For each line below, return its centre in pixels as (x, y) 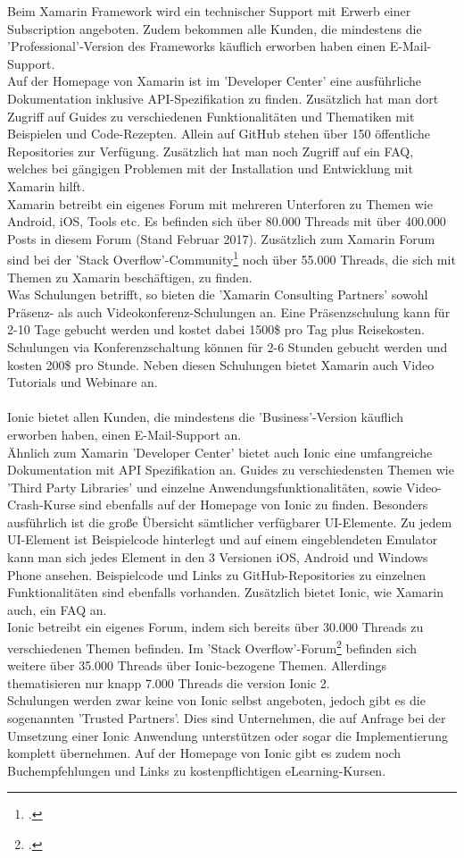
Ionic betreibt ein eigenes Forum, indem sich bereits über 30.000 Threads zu (215, 627)
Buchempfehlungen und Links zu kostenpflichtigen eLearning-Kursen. (197, 770)
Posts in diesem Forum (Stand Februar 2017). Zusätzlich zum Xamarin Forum (221, 238)
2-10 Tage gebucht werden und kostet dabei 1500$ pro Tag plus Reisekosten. (216, 329)
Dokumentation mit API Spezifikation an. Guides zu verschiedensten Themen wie (231, 470)
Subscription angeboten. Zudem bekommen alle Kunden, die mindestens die (215, 28)
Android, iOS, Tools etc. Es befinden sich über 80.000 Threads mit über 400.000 (227, 221)
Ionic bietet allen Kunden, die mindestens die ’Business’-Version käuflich (206, 417)
